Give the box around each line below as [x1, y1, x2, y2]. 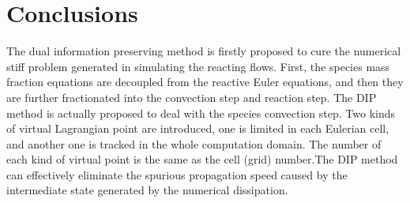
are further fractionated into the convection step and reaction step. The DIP [6, 88, 377, 105]
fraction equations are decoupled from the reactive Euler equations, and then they [6, 73, 404, 90]
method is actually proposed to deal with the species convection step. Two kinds [6, 104, 396, 121]
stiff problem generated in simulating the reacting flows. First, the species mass [6, 58, 390, 74]
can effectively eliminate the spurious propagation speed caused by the [6, 166, 348, 182]
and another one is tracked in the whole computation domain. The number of [6, 135, 382, 152]
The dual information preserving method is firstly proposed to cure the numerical [6, 43, 401, 59]
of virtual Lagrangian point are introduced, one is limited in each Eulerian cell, [6, 120, 389, 137]
